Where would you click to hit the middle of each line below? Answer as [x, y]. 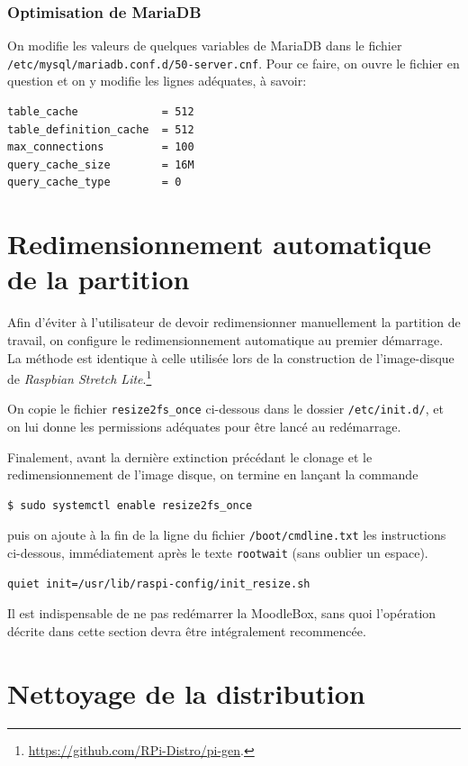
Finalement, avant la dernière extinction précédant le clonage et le [190, 456]
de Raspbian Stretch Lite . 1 [80, 377]
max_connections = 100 [101, 147]
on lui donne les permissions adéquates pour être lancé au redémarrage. [204, 427]
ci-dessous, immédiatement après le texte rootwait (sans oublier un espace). [218, 553]
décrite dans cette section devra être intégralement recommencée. [187, 630]
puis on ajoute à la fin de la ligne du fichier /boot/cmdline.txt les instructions [227, 535]
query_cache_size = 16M [101, 164]
